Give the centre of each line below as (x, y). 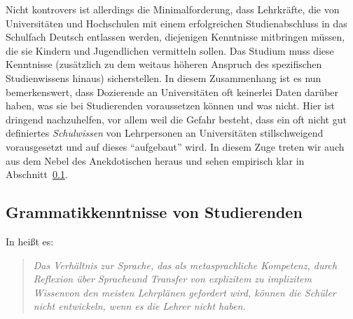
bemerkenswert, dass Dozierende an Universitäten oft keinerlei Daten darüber (172, 91)
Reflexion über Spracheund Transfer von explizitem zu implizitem (172, 279)
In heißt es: (30, 241)
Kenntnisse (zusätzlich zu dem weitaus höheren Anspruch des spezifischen (164, 64)
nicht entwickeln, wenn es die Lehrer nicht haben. (139, 306)
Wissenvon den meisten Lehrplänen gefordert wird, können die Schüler (185, 292)
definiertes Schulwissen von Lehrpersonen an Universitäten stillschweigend (165, 133)
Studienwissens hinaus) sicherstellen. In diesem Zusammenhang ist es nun (164, 77)
